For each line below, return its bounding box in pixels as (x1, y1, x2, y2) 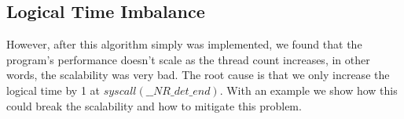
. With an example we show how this (219, 81, 398, 98)
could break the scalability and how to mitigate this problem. (6, 97, 302, 114)
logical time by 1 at (6, 81, 100, 98)
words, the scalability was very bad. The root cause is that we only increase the (6, 67, 390, 83)
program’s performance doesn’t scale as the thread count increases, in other (6, 51, 370, 67)
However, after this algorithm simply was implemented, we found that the (6, 36, 362, 52)
